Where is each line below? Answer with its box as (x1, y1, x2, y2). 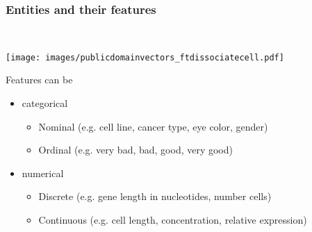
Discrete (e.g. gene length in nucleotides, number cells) (38, 189, 272, 204)
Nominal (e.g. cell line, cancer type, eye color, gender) (38, 119, 268, 133)
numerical (22, 165, 64, 180)
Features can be (6, 72, 73, 87)
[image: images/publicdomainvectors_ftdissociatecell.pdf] (6, 52, 284, 63)
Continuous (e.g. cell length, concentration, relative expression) (38, 213, 307, 227)
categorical (22, 96, 68, 110)
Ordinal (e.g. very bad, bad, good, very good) (38, 142, 233, 157)
